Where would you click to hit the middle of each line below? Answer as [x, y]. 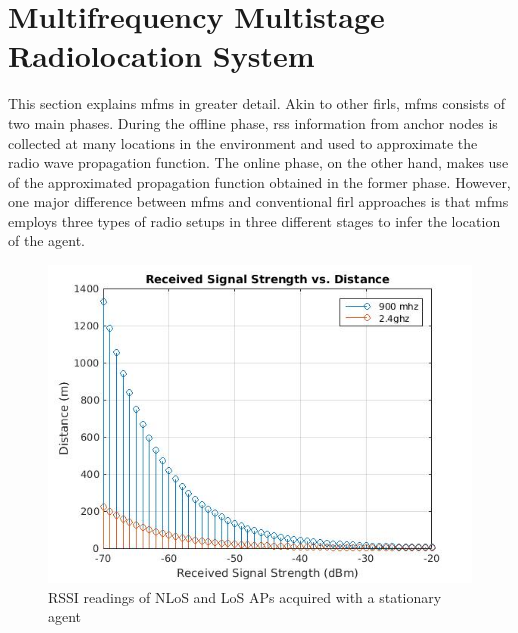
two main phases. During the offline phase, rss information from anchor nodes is [253, 122]
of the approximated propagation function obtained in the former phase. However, [259, 181]
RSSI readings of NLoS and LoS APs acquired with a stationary [245, 596]
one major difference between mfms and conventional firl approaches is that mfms [258, 201]
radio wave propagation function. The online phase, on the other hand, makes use [258, 162]
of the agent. [46, 240]
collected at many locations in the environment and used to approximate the [243, 142]
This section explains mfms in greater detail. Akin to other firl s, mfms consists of [257, 103]
